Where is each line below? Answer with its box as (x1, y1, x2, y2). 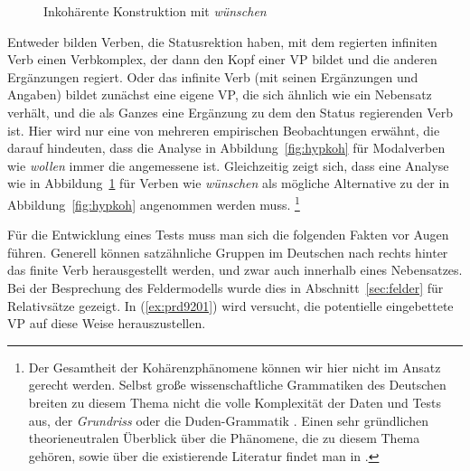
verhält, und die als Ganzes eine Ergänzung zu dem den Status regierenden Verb (7, 102, 454, 121)
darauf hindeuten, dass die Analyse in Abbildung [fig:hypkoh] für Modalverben (7, 138, 446, 157)
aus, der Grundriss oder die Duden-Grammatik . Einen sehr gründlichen (28, 410, 428, 429)
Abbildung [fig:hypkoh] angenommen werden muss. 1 (7, 192, 300, 213)
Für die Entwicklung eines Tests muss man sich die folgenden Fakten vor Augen (7, 225, 449, 244)
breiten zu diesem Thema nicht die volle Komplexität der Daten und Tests (28, 392, 442, 411)
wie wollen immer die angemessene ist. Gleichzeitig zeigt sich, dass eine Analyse (7, 155, 449, 174)
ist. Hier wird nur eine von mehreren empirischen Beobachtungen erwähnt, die (7, 120, 440, 139)
